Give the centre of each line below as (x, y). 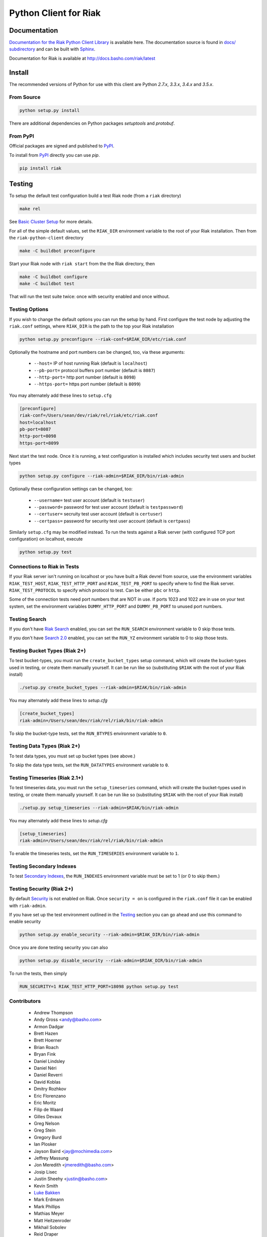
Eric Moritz (45, 1102)
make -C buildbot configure (53, 277)
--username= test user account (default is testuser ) (89, 500)
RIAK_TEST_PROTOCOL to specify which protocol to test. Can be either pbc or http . (95, 590)
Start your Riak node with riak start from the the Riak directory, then (82, 264)
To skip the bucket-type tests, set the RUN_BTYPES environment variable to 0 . (88, 733)
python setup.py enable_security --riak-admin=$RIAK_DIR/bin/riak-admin (110, 935)
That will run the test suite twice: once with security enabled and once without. (89, 296)
